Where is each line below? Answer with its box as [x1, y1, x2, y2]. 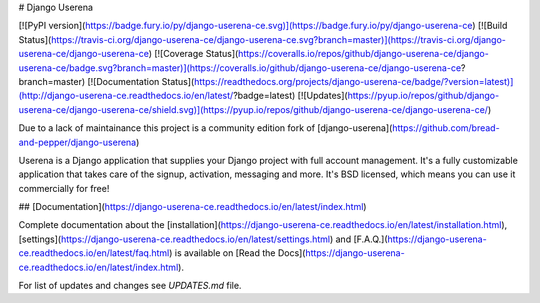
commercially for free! [18, 182, 110, 194]
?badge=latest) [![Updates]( [233, 90, 349, 102]
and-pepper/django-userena [18, 136, 137, 148]
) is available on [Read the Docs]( [168, 247, 306, 259]
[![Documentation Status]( [86, 75, 195, 87]
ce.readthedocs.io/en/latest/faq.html [18, 247, 170, 259]
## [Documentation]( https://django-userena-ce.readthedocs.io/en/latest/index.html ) [18, 201, 367, 213]
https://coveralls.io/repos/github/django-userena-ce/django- [238, 48, 489, 60]
